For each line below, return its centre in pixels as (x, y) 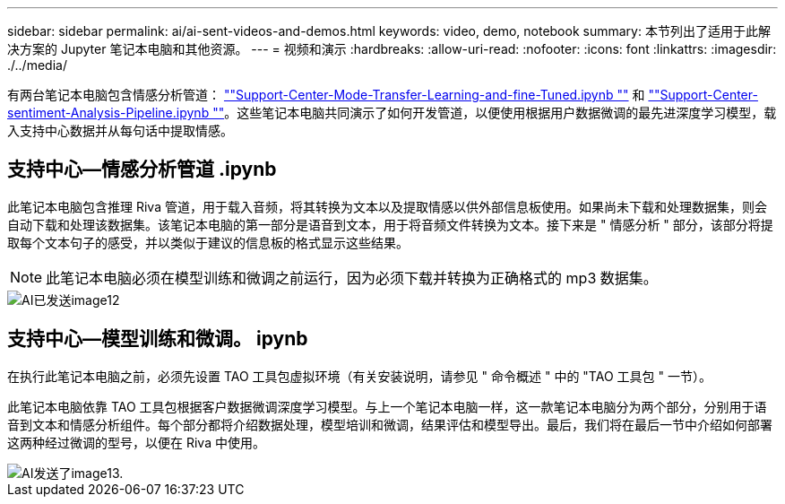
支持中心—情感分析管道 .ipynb (142, 169)
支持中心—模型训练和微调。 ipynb (158, 339)
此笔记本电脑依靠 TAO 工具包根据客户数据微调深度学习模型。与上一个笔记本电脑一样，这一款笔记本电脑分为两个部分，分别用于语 (387, 406)
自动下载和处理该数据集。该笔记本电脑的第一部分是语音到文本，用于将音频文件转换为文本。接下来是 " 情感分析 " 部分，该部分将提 (390, 224)
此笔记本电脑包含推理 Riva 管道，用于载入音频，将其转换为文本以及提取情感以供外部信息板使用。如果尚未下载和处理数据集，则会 (387, 206)
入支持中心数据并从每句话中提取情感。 (120, 130)
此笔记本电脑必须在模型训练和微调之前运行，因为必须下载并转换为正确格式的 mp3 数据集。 (352, 278)
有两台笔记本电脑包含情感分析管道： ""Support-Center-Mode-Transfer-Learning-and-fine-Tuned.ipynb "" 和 (326, 95)
